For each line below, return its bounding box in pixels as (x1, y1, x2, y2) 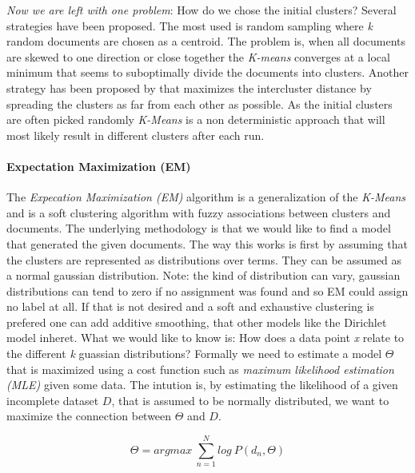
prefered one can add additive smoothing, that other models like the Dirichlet (6, 313, 387, 330)
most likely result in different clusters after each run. (6, 126, 265, 143)
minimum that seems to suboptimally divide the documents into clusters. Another (6, 64, 409, 81)
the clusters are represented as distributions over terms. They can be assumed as (6, 251, 402, 268)
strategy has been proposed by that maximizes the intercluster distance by (6, 79, 372, 96)
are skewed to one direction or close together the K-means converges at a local (6, 48, 390, 65)
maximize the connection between (6, 407, 172, 424)
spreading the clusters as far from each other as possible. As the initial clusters (6, 95, 393, 112)
